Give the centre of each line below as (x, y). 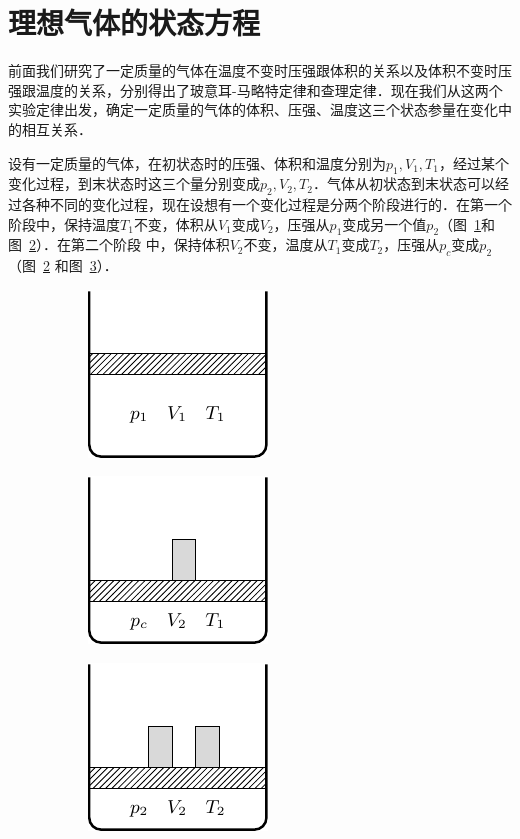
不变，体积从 (175, 223)
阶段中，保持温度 (64, 223)
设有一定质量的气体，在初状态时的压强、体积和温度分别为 (197, 162)
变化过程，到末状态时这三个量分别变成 (134, 183)
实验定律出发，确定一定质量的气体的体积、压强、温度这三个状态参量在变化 (253, 109)
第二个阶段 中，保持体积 (150, 244)
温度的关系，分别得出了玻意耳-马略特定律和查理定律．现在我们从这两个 (269, 89)
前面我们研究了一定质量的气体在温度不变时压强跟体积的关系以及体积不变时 (253, 70)
